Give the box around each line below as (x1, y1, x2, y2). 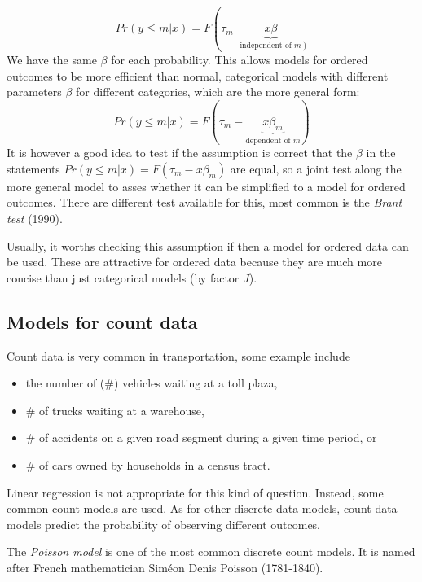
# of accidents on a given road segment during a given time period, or (25, 429, 377, 446)
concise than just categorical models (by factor (7, 269, 240, 286)
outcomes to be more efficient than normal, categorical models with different (7, 67, 389, 84)
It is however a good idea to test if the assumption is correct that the (7, 144, 353, 161)
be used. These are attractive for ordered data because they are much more (7, 253, 382, 270)
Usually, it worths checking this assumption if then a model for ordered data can (7, 237, 409, 254)
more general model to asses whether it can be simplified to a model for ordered (7, 177, 406, 195)
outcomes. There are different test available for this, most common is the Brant (7, 194, 402, 211)
